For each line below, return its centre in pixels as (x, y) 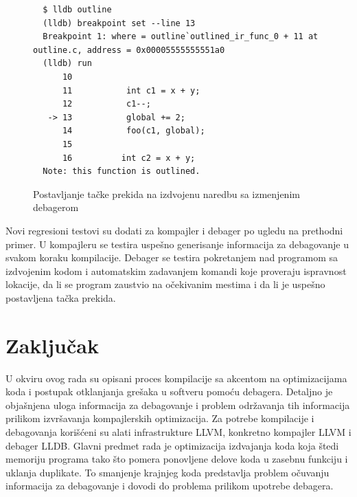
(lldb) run (67, 64)
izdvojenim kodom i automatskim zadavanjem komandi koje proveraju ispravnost (176, 270)
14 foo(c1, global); (134, 131)
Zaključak (52, 345)
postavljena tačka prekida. (61, 297)
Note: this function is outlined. (122, 172)
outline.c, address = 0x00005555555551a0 (129, 50)
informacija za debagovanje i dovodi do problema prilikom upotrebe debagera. (170, 486)
